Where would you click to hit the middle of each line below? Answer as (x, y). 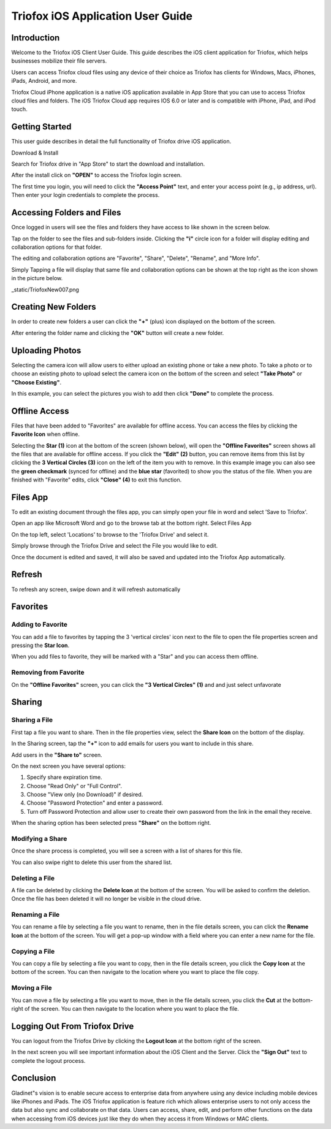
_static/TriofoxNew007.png (45, 289)
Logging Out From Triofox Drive (73, 1026)
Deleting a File (33, 878)
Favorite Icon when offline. (45, 434)
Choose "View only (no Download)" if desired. (85, 795)
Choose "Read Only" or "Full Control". (74, 786)
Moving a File (32, 988)
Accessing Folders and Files (66, 212)
